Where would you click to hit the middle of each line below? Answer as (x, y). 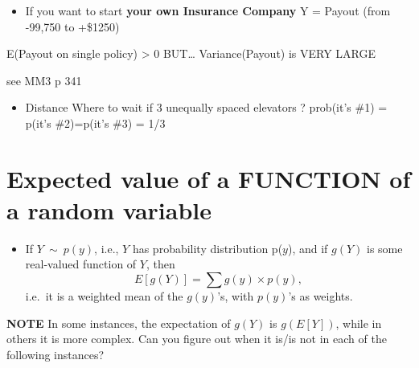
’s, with (236, 296)
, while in (359, 323)
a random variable (109, 209)
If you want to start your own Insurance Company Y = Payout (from (208, 10)
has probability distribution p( (207, 248)
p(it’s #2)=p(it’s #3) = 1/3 (95, 123)
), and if (308, 248)
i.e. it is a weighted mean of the (104, 296)
